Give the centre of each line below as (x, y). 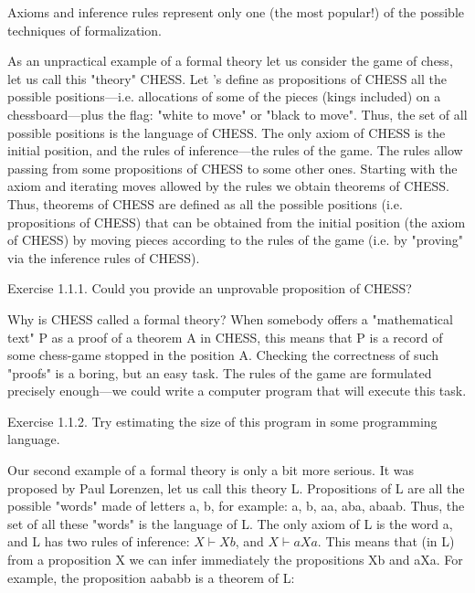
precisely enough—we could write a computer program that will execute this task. (237, 391)
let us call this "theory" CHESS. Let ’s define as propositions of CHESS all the (227, 78)
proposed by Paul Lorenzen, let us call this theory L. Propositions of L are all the (236, 487)
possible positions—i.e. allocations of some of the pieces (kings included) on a (224, 96)
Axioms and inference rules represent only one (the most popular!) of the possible (236, 12)
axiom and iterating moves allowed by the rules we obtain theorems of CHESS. (228, 186)
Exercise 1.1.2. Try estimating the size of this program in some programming (222, 421)
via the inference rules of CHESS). (104, 257)
